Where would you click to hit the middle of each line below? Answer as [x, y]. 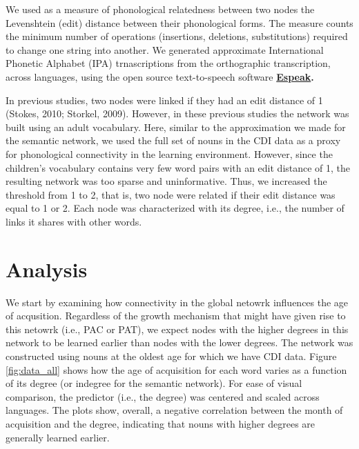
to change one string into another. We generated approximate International [165, 49]
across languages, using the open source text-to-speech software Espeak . [160, 76]
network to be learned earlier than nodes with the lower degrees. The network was [179, 342]
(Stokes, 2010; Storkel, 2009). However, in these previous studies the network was [177, 113]
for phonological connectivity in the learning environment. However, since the [169, 153]
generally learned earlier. [58, 437]
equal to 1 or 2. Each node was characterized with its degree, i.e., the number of [175, 208]
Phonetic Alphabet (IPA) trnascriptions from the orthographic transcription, [168, 63]
